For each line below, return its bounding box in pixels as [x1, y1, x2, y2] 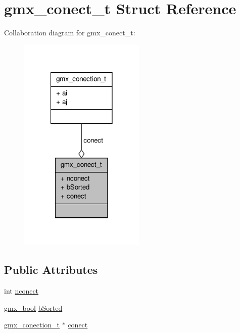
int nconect [4, 286, 39, 296]
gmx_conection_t [4, 319, 60, 330]
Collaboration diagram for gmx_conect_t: [4, 27, 135, 38]
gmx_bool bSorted [4, 302, 63, 313]
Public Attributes [4, 262, 98, 277]
